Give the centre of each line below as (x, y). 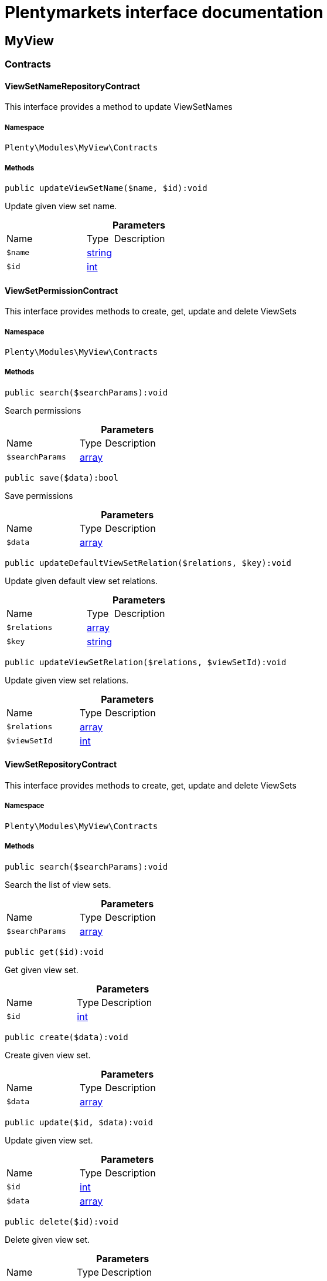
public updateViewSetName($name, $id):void (106, 188)
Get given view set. (42, 970)
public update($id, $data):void (79, 1122)
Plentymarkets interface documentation (164, 12)
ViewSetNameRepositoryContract (72, 86)
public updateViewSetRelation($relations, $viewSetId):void (146, 662)
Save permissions (39, 495)
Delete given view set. (47, 1239)
